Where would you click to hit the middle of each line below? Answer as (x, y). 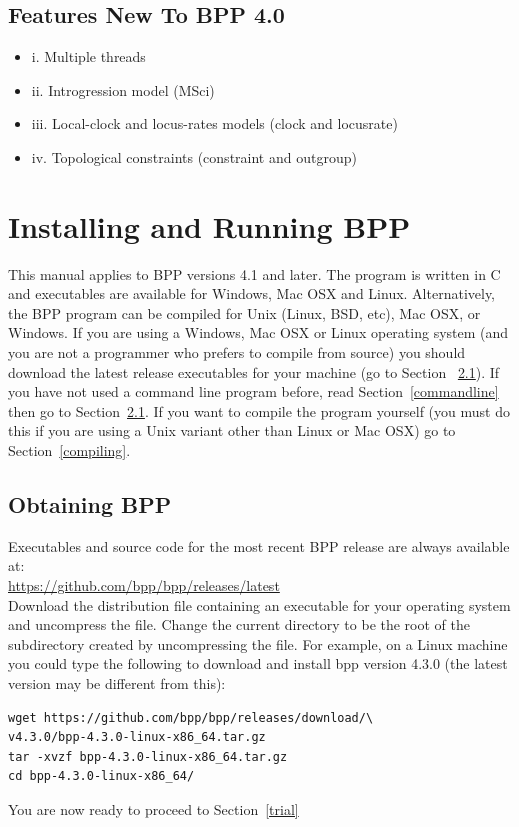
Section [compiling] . (69, 450)
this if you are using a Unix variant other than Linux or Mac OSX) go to (232, 430)
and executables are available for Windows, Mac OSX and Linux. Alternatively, (252, 293)
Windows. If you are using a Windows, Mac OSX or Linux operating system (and (258, 332)
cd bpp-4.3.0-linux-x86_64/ (101, 776)
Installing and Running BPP (209, 225)
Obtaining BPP (90, 504)
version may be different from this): (117, 683)
